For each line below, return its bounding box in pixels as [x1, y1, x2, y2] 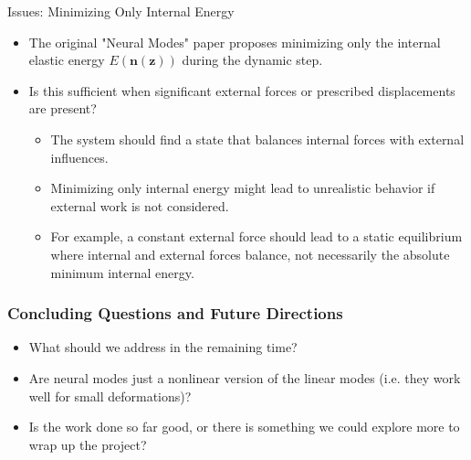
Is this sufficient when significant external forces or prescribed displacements [28, 80, 455, 100]
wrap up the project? [28, 434, 147, 454]
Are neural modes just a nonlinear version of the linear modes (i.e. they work [28, 368, 461, 387]
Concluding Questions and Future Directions [7, 302, 343, 325]
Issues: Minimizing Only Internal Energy [7, 2, 235, 20]
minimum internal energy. [50, 262, 194, 282]
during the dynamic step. [182, 50, 323, 70]
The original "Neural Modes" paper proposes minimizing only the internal [28, 32, 441, 51]
